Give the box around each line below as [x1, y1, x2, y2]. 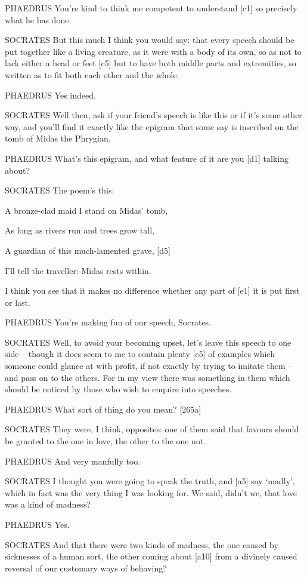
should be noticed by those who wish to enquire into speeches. [5, 383, 232, 395]
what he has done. [5, 13, 72, 26]
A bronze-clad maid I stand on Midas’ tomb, [5, 204, 168, 216]
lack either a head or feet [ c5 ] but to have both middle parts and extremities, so [5, 57, 296, 69]
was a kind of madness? [5, 498, 91, 511]
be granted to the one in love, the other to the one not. [5, 435, 206, 447]
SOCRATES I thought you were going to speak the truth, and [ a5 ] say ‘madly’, [5, 475, 295, 487]
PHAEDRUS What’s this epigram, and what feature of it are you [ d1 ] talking [5, 152, 289, 164]
